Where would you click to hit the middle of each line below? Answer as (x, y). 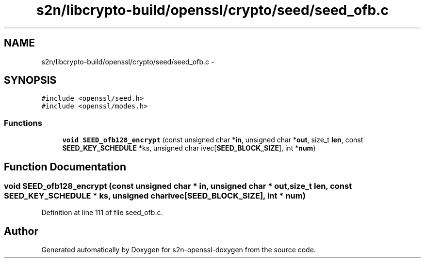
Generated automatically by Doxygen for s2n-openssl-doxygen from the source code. (179, 250)
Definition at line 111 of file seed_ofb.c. (102, 213)
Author (21, 231)
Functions (23, 123)
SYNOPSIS (30, 80)
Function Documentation (65, 167)
